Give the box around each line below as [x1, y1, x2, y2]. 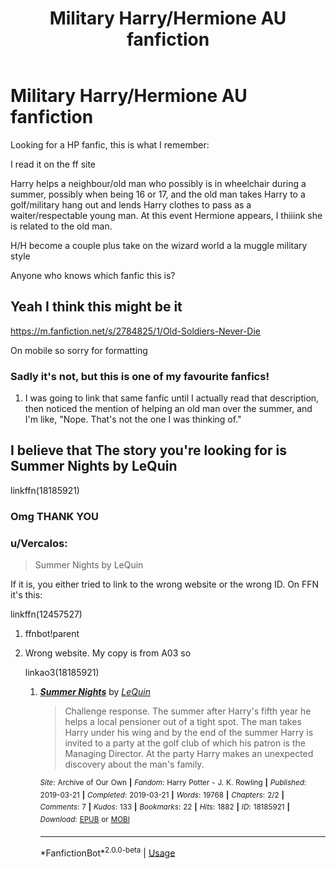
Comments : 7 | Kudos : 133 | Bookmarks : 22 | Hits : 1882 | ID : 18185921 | [39, 802, 290, 812]
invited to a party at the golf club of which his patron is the [64, 737, 306, 749]
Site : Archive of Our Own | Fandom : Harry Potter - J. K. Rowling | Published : [39, 778, 307, 788]
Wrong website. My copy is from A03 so [24, 647, 192, 659]
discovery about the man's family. [64, 758, 205, 771]
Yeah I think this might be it [10, 298, 183, 316]
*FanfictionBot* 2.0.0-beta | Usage [39, 845, 176, 859]
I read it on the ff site [10, 158, 97, 170]
